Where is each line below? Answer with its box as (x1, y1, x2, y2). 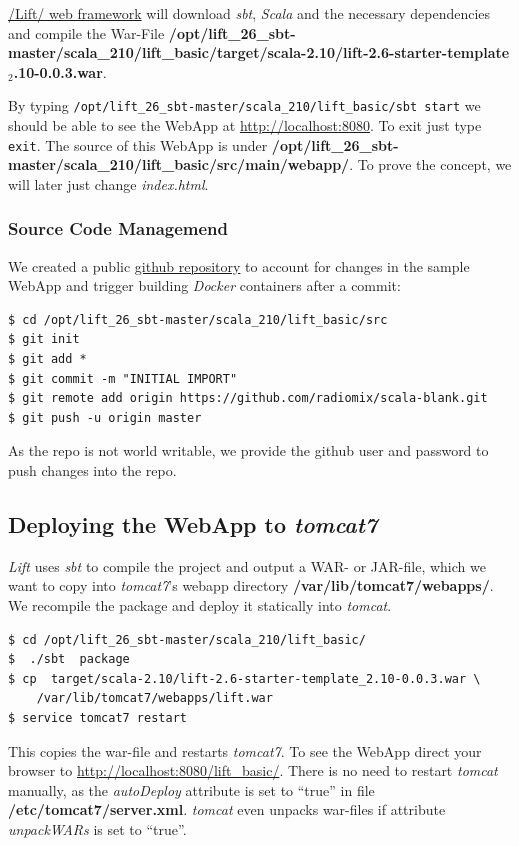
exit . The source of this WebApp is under (8, 134, 268, 155)
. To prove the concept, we (349, 154, 512, 175)
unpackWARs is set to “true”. (8, 818, 187, 839)
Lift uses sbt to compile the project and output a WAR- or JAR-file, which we (8, 555, 486, 576)
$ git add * (8, 352, 87, 367)
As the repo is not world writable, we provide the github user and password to (8, 440, 489, 461)
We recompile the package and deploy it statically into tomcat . (8, 595, 392, 616)
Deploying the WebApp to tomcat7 (8, 509, 378, 540)
